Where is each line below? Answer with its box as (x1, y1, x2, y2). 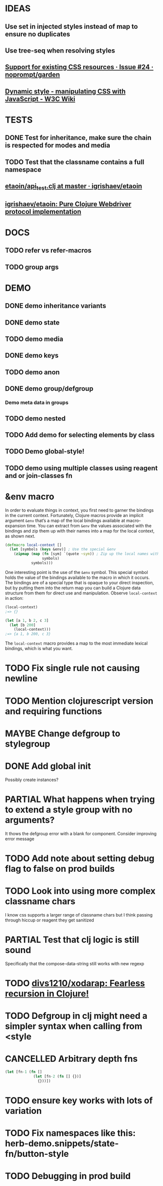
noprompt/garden (5, 71, 60, 79)
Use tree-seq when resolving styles (5, 46, 115, 55)
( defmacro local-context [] (5, 542, 62, 547)
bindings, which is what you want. (5, 646, 73, 651)
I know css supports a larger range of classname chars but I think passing (5, 912, 153, 918)
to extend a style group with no (5, 804, 132, 815)
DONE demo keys (5, 351, 59, 360)
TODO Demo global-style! (5, 447, 85, 456)
